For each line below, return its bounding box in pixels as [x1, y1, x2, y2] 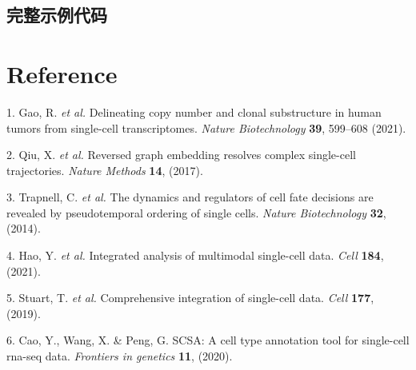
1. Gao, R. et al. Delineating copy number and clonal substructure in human [6, 103, 382, 120]
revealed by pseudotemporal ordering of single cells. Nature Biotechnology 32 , [6, 204, 386, 221]
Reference [6, 57, 118, 90]
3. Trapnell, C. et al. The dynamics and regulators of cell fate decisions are [6, 189, 374, 205]
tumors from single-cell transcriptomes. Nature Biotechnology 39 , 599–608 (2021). [6, 119, 406, 136]
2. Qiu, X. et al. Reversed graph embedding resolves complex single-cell [6, 146, 356, 163]
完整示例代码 [6, 2, 107, 27]
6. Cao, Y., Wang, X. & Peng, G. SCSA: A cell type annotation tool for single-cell [6, 332, 410, 348]
